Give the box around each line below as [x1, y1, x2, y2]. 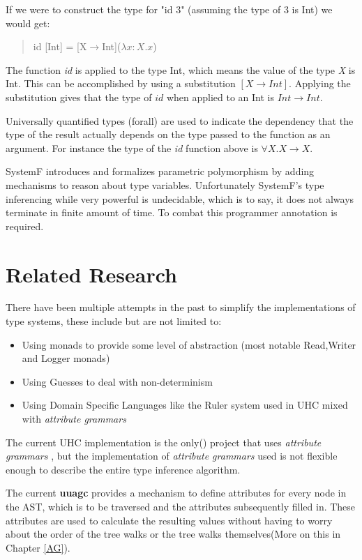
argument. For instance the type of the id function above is [6, 140, 258, 155]
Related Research [6, 259, 178, 288]
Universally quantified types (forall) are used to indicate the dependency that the [6, 113, 354, 128]
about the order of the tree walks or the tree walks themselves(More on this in [6, 527, 341, 541]
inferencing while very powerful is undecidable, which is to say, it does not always [6, 191, 354, 206]
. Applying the [289, 76, 351, 91]
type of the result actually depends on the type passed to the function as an [6, 127, 331, 142]
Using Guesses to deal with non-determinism [22, 374, 213, 388]
